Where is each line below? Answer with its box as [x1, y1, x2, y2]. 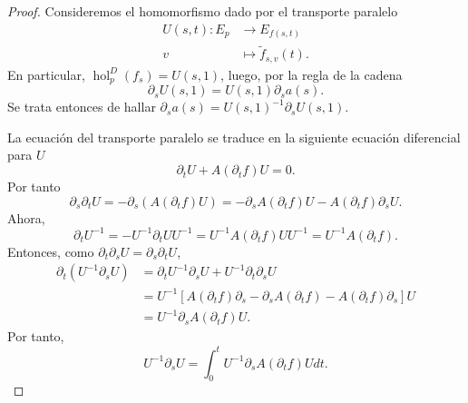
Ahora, [7, 208, 45, 227]
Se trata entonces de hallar [7, 97, 156, 116]
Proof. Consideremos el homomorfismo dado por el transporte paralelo [7, 2, 398, 20]
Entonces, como [7, 241, 94, 260]
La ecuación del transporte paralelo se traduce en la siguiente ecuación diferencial [7, 127, 461, 146]
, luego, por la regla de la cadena [220, 64, 403, 84]
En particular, [7, 64, 85, 84]
